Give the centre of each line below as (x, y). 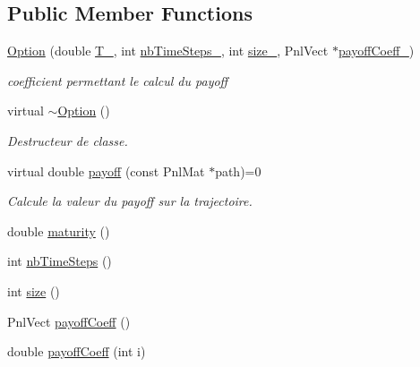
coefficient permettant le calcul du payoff (118, 80)
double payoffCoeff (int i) (77, 351)
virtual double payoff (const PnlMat (106, 171)
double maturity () (59, 230)
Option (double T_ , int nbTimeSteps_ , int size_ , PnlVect (168, 51)
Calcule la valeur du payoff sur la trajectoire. (130, 201)
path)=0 (238, 171)
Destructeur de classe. (68, 140)
